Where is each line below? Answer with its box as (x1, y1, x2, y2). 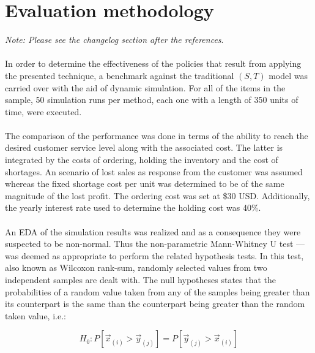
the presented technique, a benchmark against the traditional (5, 69, 234, 82)
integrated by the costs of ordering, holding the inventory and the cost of (5, 153, 278, 166)
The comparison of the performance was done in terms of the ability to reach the (5, 129, 308, 142)
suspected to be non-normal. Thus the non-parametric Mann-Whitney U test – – (5, 237, 305, 250)
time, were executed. (5, 105, 82, 118)
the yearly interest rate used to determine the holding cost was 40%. (5, 201, 261, 214)
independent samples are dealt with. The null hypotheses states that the (5, 273, 276, 286)
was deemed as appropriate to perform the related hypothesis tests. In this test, (5, 249, 304, 262)
